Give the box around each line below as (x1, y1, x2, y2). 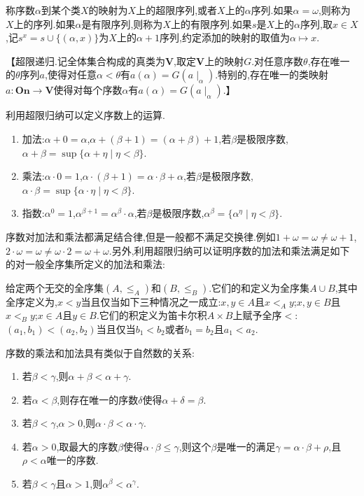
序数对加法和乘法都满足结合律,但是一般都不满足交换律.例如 (6, 229, 276, 243)
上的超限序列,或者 (136, 3, 218, 17)
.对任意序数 (251, 53, 304, 68)
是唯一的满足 (216, 439, 276, 453)
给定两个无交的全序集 (6, 280, 104, 295)
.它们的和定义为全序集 (209, 280, 310, 295)
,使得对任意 (44, 67, 97, 82)
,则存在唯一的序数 (57, 392, 139, 406)
